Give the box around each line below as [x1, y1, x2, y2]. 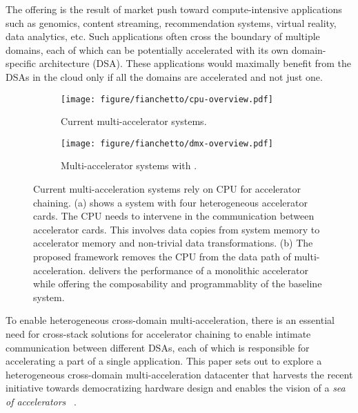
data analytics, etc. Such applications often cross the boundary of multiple [6, 29, 320, 44]
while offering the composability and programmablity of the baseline [33, 276, 322, 291]
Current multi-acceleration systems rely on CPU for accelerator [33, 182, 301, 196]
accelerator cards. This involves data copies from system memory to [33, 222, 320, 236]
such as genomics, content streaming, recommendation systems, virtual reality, [6, 15, 337, 30]
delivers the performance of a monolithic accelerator [88, 262, 308, 277]
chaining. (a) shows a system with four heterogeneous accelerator [33, 195, 308, 209]
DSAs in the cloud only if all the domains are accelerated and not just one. [6, 69, 323, 84]
